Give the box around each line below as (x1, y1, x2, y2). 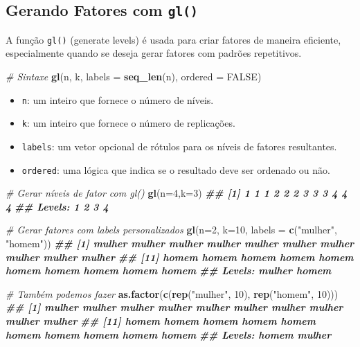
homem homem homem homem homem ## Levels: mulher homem (6, 263, 332, 278)
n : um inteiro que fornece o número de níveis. (21, 92, 214, 107)
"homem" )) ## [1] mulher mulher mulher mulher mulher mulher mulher (6, 236, 354, 251)
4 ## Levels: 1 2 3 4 (6, 199, 109, 213)
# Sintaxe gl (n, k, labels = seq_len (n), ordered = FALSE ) (6, 69, 262, 84)
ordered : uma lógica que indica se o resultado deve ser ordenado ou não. (21, 162, 330, 177)
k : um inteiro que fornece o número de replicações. (21, 116, 235, 130)
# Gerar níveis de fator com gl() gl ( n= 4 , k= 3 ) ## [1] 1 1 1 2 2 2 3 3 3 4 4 (6, 186, 348, 200)
